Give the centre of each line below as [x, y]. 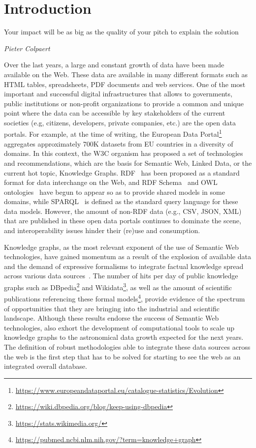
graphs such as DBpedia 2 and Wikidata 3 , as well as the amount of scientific [118, 286]
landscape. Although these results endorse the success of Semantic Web [112, 318]
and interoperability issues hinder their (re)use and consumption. [102, 230]
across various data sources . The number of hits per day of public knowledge [121, 276]
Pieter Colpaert [27, 48]
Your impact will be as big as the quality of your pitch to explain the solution [121, 32]
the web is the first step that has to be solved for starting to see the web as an [122, 356]
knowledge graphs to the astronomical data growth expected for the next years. [124, 337]
